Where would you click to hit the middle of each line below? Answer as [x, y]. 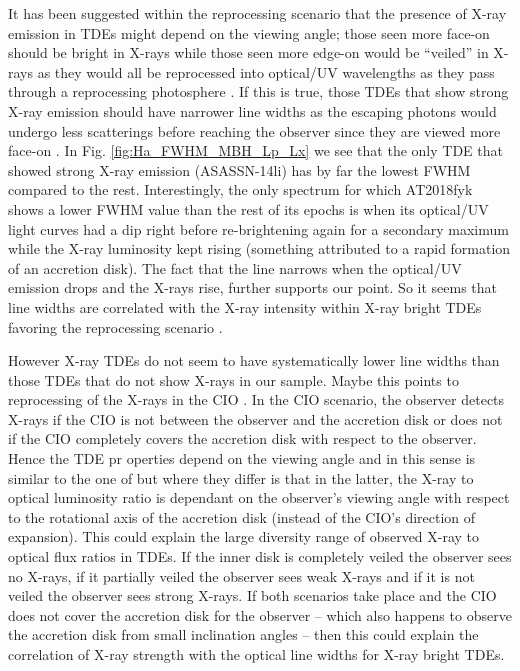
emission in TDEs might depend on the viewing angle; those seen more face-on [249, 32]
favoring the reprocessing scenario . [115, 326]
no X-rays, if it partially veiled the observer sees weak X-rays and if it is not [241, 575]
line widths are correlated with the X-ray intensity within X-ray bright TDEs [245, 306]
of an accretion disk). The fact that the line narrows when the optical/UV [235, 267]
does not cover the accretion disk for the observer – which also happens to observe [260, 614]
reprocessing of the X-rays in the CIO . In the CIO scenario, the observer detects [256, 399]
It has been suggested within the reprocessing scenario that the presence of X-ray [257, 13]
